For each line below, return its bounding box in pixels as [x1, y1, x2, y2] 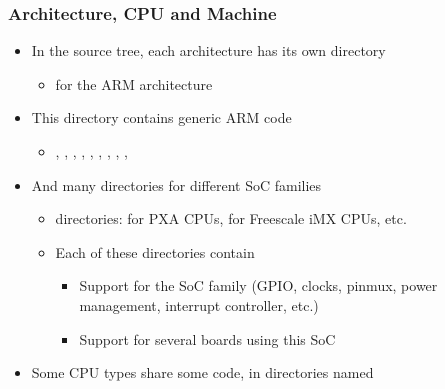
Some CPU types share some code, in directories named [31, 362, 374, 383]
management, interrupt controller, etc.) [79, 294, 319, 315]
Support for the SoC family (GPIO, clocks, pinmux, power [79, 275, 438, 296]
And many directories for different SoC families [31, 174, 322, 195]
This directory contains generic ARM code [31, 107, 292, 128]
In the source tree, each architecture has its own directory [31, 40, 386, 61]
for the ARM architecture [55, 73, 213, 94]
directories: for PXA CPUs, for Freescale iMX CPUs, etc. [55, 208, 407, 229]
